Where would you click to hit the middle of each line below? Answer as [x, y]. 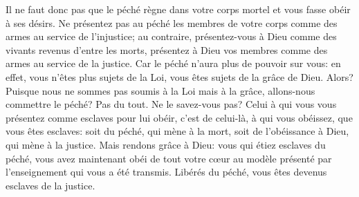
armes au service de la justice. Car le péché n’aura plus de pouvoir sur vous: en [173, 63]
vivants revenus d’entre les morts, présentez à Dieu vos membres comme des [167, 49]
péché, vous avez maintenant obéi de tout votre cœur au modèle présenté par [169, 158]
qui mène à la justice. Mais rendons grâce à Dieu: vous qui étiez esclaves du [166, 144]
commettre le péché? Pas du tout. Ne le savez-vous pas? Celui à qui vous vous [171, 104]
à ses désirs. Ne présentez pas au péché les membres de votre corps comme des [172, 22]
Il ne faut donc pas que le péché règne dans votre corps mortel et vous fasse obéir [178, 9]
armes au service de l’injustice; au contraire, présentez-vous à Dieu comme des [171, 36]
